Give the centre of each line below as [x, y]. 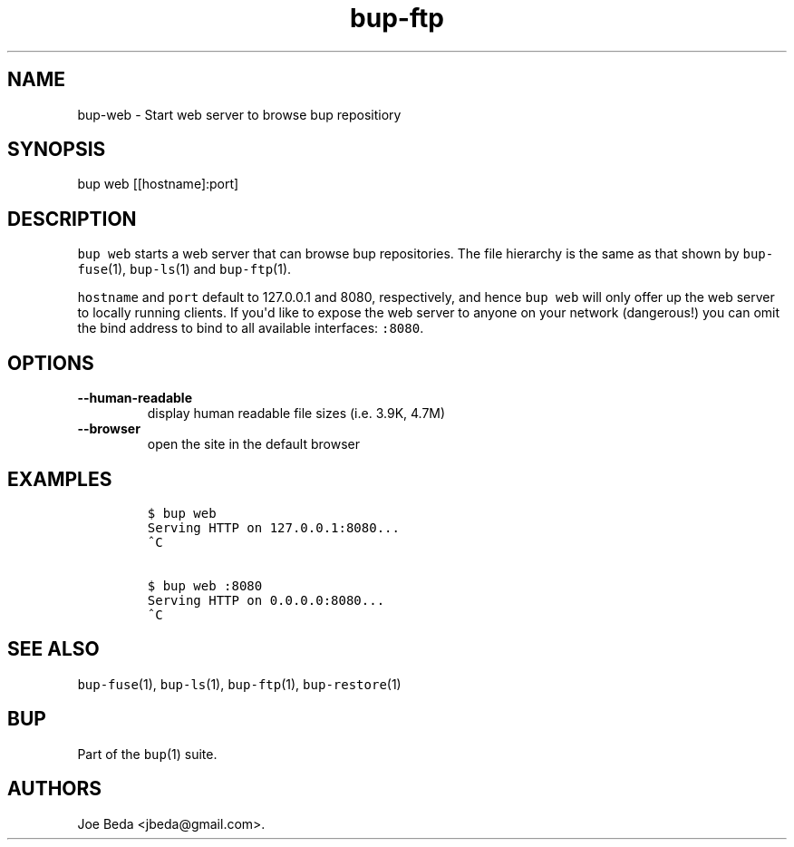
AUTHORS [55, 789]
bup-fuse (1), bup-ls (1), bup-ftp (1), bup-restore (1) [239, 684]
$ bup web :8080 [205, 585]
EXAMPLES [60, 479]
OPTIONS [51, 363]
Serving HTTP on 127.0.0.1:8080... [273, 527]
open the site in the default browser [253, 444]
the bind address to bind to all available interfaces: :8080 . [251, 328]
